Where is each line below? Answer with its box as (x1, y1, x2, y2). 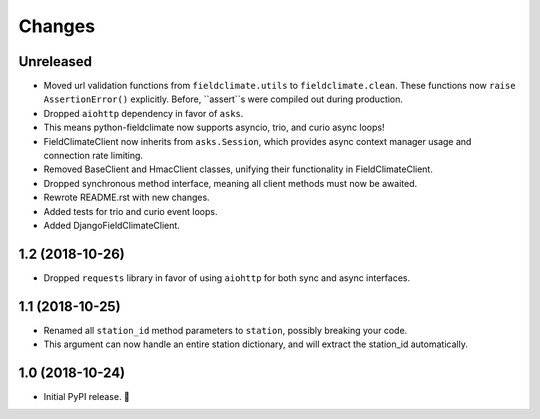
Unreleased (18, 53, 93, 70)
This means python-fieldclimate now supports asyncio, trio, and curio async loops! (43, 121, 385, 134)
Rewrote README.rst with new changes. (43, 191, 210, 204)
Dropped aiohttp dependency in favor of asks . (43, 107, 244, 119)
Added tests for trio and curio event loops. (43, 205, 218, 217)
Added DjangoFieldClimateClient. (43, 219, 180, 231)
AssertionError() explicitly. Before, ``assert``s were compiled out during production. (43, 93, 404, 105)
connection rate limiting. (43, 150, 144, 162)
